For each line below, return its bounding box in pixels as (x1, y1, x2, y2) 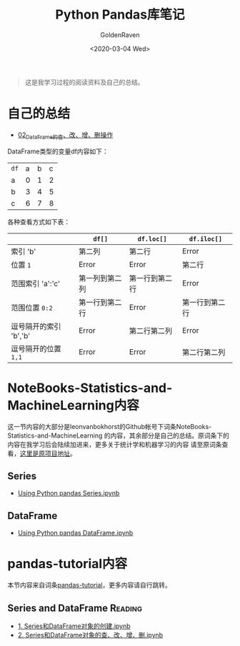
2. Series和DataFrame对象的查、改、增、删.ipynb (17, 630, 164, 639)
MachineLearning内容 (7, 397, 139, 413)
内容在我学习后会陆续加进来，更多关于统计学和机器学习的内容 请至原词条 (7, 440, 222, 448)
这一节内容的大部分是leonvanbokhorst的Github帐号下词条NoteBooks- (7, 422, 212, 430)
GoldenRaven (100, 30, 140, 39)
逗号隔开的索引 (11, 321, 62, 331)
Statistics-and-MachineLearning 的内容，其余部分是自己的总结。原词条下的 (7, 431, 230, 440)
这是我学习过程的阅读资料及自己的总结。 (24, 78, 144, 86)
